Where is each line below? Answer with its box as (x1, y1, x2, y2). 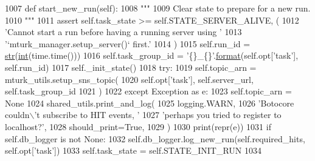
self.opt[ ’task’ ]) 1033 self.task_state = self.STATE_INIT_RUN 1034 (5, 144, 262, 157)
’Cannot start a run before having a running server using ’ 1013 (5, 25, 242, 38)
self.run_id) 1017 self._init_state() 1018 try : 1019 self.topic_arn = (5, 61, 257, 73)
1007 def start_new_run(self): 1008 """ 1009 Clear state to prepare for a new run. (5, 2, 311, 14)
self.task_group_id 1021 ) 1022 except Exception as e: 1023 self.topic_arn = (5, 85, 292, 97)
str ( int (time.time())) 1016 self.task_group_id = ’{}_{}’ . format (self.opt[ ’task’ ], (5, 49, 299, 62)
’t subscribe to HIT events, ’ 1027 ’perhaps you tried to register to (34, 108, 282, 121)
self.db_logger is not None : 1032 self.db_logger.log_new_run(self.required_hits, (5, 132, 305, 145)
